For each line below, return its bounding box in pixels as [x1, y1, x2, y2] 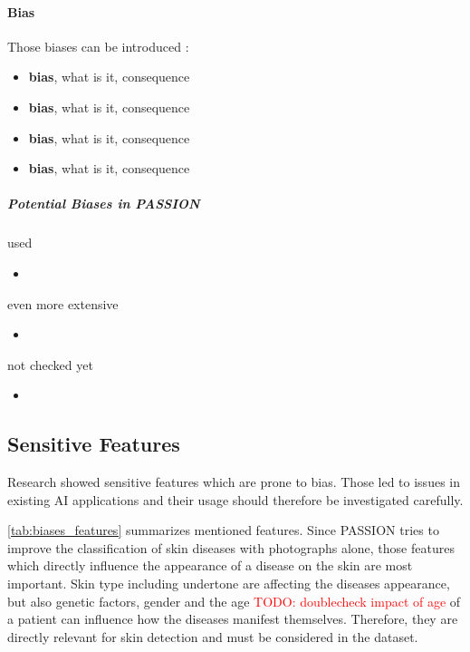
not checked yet [7, 355, 93, 374]
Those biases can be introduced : [7, 36, 189, 55]
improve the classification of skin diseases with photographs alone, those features [7, 538, 455, 557]
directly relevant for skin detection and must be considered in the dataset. [7, 627, 418, 646]
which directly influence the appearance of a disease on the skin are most [7, 556, 413, 575]
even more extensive [7, 294, 119, 313]
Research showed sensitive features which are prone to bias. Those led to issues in [7, 472, 460, 491]
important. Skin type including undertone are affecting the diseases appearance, [7, 574, 450, 593]
